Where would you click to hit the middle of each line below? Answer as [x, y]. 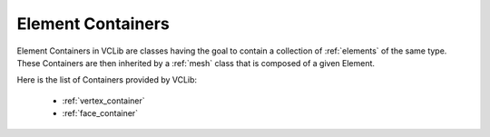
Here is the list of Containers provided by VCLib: [107, 80]
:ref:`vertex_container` [103, 101]
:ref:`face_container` [100, 113]
